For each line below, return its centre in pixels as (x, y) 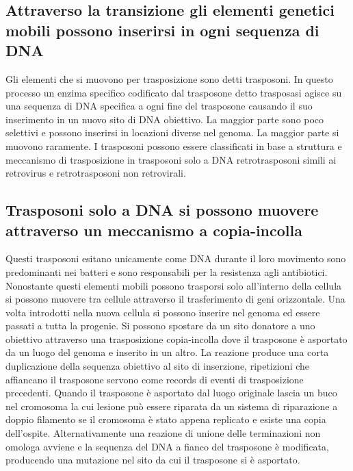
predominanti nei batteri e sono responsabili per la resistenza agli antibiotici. (167, 271)
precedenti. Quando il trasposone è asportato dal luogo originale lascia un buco (171, 393)
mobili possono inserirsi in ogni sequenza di (162, 30)
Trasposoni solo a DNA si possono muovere (162, 210)
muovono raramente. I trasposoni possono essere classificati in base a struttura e (174, 145)
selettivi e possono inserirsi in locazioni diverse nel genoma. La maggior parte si (172, 132)
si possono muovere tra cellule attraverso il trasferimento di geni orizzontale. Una (175, 299)
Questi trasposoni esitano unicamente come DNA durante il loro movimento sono (176, 258)
